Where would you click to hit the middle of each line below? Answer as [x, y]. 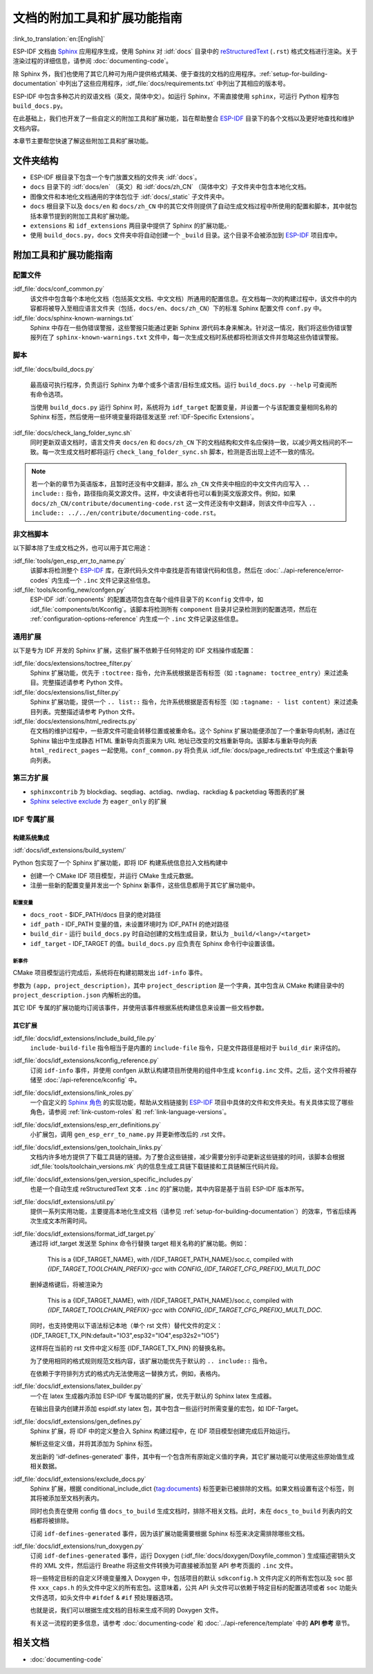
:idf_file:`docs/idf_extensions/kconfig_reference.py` [86, 1061]
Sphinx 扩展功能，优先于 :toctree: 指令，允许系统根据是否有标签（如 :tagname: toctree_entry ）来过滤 [186, 673]
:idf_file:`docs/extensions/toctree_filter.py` [73, 663]
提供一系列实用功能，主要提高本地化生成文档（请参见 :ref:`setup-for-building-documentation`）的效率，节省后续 [190, 1211]
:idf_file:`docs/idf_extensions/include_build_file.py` [85, 1038]
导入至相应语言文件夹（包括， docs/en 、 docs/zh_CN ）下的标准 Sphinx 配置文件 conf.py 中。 [190, 309]
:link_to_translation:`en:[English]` [59, 39]
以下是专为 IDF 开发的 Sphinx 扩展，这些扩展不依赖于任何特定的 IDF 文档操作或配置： [134, 651]
